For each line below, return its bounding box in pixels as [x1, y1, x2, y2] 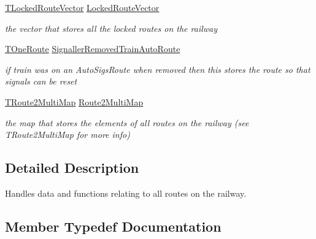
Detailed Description [5, 158, 139, 177]
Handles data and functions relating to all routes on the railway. [5, 186, 247, 199]
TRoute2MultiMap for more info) [5, 128, 130, 141]
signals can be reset [5, 75, 77, 88]
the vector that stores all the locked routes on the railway [5, 21, 218, 34]
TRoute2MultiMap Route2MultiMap [5, 95, 144, 108]
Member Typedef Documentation [5, 216, 222, 235]
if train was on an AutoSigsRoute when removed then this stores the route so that [5, 63, 310, 75]
